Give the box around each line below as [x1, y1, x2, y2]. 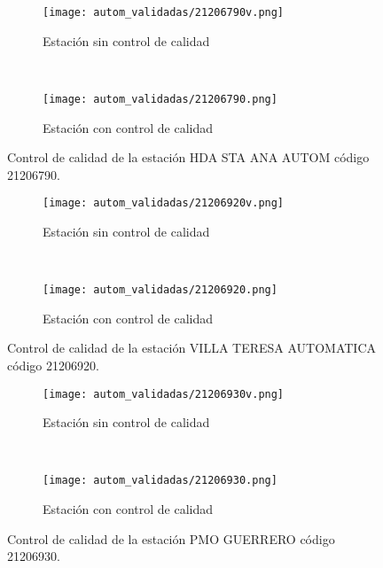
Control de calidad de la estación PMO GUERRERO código [7, 529, 335, 548]
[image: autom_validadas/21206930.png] [43, 474, 277, 487]
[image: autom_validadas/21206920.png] [43, 284, 277, 297]
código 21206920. [7, 355, 99, 374]
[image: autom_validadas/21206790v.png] [43, 6, 285, 19]
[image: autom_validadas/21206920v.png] [43, 197, 285, 210]
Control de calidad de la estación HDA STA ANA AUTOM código [7, 148, 370, 167]
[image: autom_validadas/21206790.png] [43, 92, 277, 105]
